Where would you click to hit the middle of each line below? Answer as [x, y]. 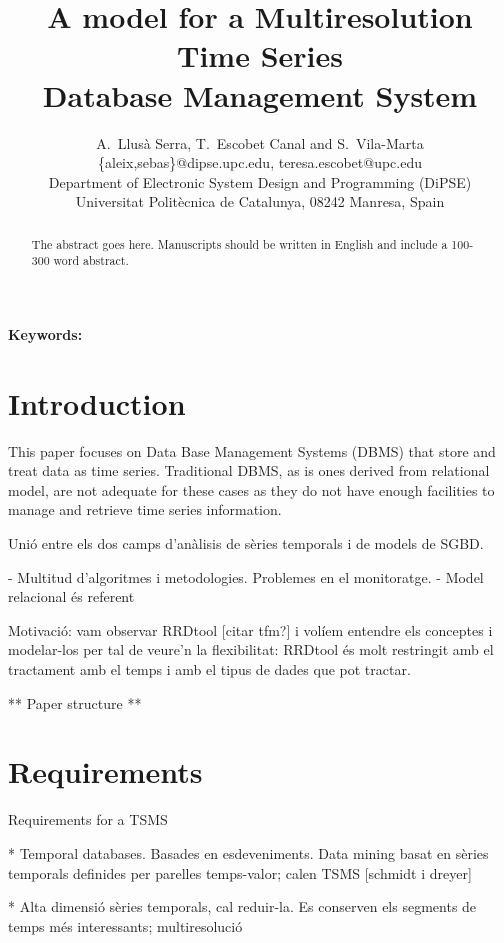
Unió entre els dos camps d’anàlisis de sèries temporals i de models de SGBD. [246, 543]
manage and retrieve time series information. [145, 509]
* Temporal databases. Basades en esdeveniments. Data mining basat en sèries [248, 852]
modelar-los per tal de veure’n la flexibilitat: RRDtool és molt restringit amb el [251, 649]
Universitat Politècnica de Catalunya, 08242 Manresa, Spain [260, 201]
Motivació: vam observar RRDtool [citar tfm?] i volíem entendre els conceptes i [250, 629]
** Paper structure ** [75, 702]
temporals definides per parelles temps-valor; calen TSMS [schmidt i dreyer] [240, 872]
